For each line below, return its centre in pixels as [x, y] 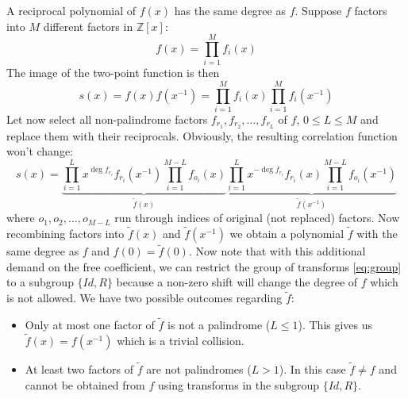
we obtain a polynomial [287, 234]
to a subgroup [40, 282]
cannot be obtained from [85, 384]
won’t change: [40, 151]
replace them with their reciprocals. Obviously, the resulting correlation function [202, 135]
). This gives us [335, 325]
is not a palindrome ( [219, 325]
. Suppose [318, 10]
